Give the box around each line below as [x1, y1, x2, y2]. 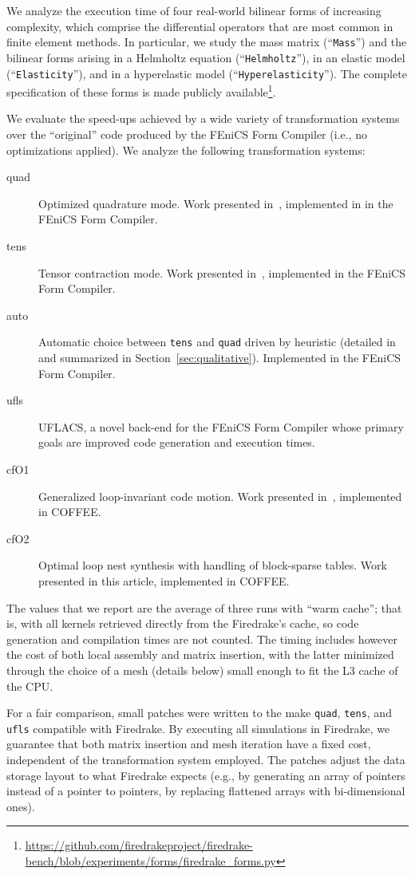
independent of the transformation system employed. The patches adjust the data [6, 751, 405, 767]
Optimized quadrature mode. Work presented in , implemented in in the [38, 195, 393, 211]
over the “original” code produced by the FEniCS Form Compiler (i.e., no [6, 126, 367, 142]
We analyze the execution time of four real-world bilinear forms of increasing [6, 2, 381, 18]
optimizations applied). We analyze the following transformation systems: [6, 141, 366, 158]
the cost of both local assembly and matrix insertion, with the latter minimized [6, 646, 394, 663]
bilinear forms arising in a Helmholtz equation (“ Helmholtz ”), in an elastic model [6, 49, 405, 65]
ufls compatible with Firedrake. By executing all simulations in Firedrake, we [6, 719, 390, 736]
